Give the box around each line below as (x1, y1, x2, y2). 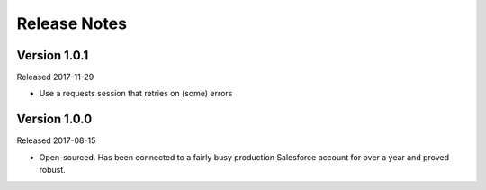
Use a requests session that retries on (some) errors (39, 88, 233, 99)
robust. (39, 165, 67, 176)
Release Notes (16, 14, 128, 33)
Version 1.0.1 (16, 48, 89, 63)
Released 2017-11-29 (16, 72, 94, 83)
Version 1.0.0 (16, 112, 93, 127)
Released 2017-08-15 (16, 135, 96, 146)
